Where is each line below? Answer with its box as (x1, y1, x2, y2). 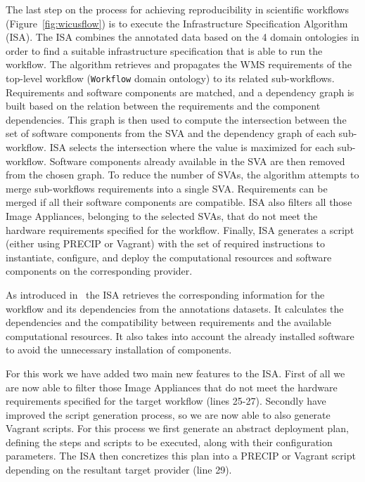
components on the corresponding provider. (6, 263, 193, 278)
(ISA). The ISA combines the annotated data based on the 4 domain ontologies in (6, 30, 359, 44)
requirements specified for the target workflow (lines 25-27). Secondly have (6, 393, 326, 408)
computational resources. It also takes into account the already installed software (6, 328, 354, 343)
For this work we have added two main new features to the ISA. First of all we (6, 365, 345, 380)
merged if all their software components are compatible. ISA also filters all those (6, 195, 352, 209)
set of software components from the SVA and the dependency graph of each (6, 126, 335, 141)
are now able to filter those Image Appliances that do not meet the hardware (6, 379, 338, 394)
